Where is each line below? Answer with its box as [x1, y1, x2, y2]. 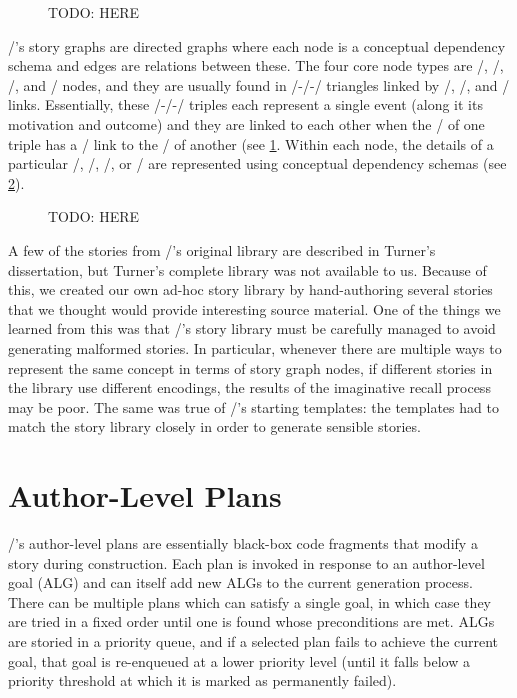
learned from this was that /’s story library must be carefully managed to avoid [8, 318, 496, 339]
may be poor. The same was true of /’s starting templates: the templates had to [8, 396, 499, 417]
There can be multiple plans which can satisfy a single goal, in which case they [8, 591, 491, 612]
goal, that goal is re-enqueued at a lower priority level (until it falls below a [8, 650, 470, 671]
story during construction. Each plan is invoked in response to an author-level [8, 552, 485, 573]
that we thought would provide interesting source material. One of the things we [8, 298, 501, 319]
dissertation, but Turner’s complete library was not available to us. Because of [8, 259, 487, 280]
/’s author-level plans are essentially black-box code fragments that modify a [8, 533, 478, 553]
